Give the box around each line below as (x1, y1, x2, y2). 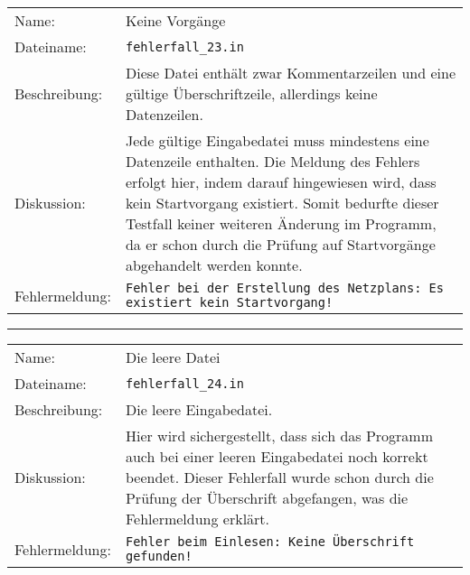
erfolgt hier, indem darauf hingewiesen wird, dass (125, 172, 437, 192)
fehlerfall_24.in (125, 376, 244, 391)
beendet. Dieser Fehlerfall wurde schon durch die (125, 467, 434, 487)
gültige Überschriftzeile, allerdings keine (125, 83, 378, 104)
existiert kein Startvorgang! (125, 295, 334, 310)
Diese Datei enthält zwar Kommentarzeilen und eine (125, 62, 456, 83)
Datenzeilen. (125, 104, 203, 125)
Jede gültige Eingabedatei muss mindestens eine (125, 130, 429, 151)
